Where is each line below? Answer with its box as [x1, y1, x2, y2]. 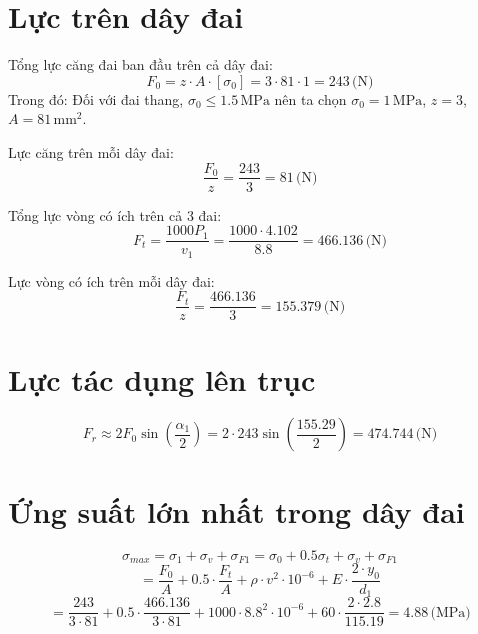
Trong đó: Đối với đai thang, [8, 88, 184, 109]
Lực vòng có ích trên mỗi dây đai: [8, 270, 215, 291]
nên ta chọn [274, 88, 347, 109]
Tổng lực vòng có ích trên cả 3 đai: [8, 204, 222, 225]
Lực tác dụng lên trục [8, 358, 316, 399]
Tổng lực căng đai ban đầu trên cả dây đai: [8, 54, 273, 75]
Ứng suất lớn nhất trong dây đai [8, 490, 465, 531]
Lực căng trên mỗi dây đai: [8, 141, 174, 162]
